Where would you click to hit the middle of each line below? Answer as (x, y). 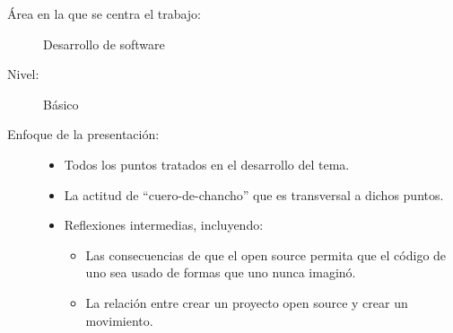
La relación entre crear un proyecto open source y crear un (247, 302)
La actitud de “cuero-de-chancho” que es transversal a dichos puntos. (254, 194)
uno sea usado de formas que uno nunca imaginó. (221, 272)
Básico (61, 104)
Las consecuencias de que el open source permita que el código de (266, 254)
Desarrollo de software (104, 44)
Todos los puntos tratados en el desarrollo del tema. (207, 164)
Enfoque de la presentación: (83, 134)
